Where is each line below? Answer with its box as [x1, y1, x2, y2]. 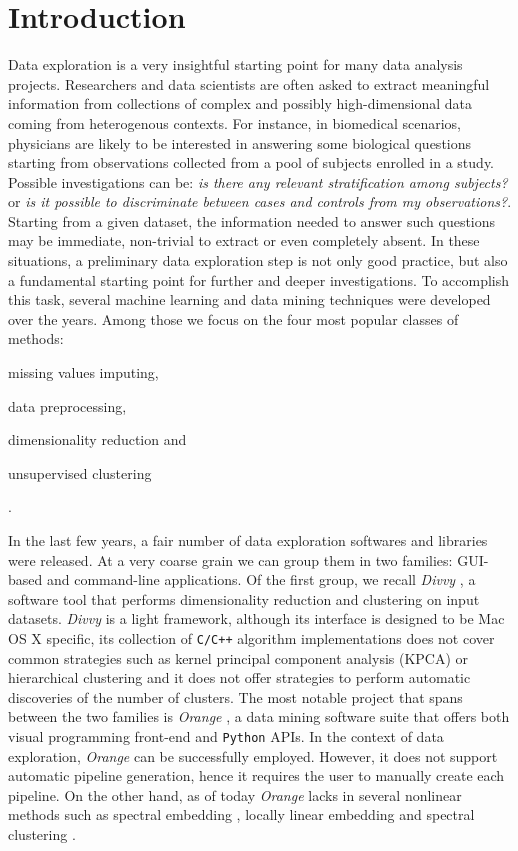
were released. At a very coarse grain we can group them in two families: [8, 549, 453, 570]
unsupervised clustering [8, 462, 152, 483]
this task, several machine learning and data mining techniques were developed [8, 289, 491, 310]
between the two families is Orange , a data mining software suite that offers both [8, 706, 510, 727]
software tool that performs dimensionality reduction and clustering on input [8, 588, 480, 609]
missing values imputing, [8, 362, 159, 383]
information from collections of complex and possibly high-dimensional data [8, 93, 472, 114]
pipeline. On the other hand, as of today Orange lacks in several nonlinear [8, 784, 462, 805]
